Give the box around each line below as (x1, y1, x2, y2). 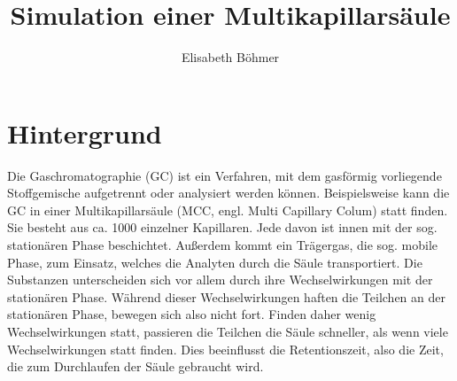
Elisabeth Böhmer (181, 48, 280, 66)
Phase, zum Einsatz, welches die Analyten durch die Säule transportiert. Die (7, 253, 422, 271)
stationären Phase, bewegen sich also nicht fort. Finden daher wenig (7, 305, 376, 323)
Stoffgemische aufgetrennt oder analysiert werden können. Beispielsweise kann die (7, 183, 450, 202)
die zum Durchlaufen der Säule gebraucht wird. (7, 357, 264, 376)
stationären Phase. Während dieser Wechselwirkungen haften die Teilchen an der (7, 287, 445, 306)
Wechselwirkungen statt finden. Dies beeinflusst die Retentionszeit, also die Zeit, (7, 339, 444, 358)
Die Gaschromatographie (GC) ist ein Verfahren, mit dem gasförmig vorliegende (7, 166, 442, 184)
